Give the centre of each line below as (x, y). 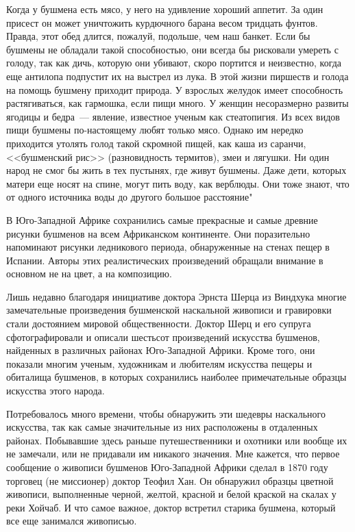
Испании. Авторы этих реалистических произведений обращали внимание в (165, 260)
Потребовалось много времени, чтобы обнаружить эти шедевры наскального (166, 413)
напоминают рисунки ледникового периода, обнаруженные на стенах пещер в (168, 247)
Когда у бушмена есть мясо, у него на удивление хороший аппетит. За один (165, 9)
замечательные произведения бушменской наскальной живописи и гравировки (169, 310)
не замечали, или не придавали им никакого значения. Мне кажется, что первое (173, 454)
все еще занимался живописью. (72, 521)
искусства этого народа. (56, 391)
